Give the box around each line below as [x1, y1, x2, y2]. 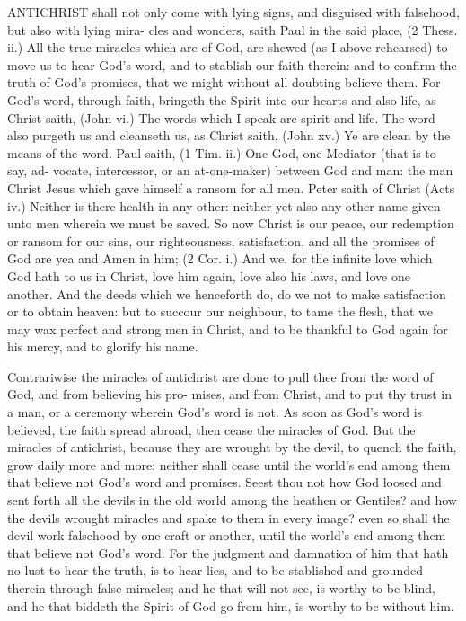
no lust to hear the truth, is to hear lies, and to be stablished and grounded [7, 561, 423, 580]
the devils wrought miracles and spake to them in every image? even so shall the [7, 508, 450, 527]
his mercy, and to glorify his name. [7, 337, 198, 356]
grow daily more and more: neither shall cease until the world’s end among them [7, 455, 451, 474]
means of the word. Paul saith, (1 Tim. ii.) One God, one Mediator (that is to [7, 143, 436, 162]
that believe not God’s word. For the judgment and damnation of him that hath [7, 543, 449, 562]
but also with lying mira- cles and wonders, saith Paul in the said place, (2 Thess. [7, 20, 458, 39]
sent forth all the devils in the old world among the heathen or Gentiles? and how [7, 491, 457, 510]
